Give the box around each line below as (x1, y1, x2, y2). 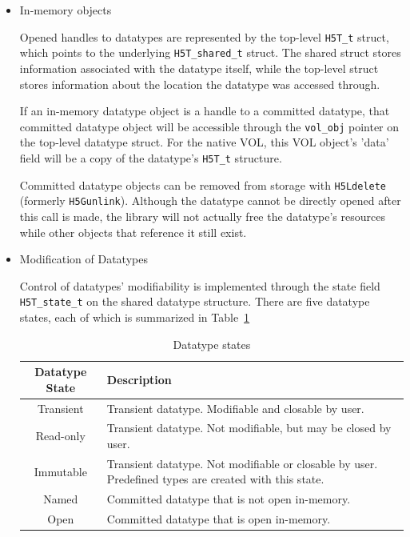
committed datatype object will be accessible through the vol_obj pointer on (19, 118, 400, 134)
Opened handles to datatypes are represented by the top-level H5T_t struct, (19, 28, 389, 45)
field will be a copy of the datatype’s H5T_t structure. (19, 149, 282, 166)
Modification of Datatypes (19, 250, 148, 267)
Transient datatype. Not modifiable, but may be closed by (106, 419, 392, 436)
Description (106, 371, 172, 387)
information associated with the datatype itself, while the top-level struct (19, 59, 379, 76)
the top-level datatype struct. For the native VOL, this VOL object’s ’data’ (19, 134, 389, 150)
